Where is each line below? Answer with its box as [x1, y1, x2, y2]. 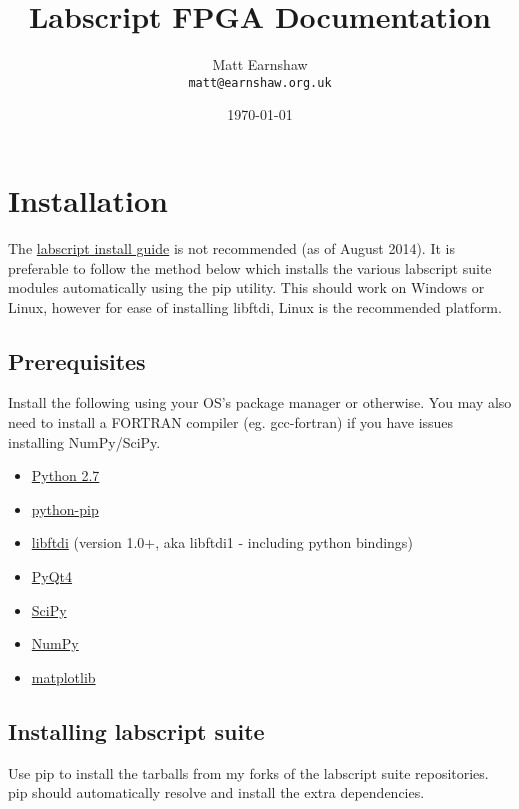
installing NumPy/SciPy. [8, 431, 161, 452]
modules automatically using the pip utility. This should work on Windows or [8, 277, 485, 298]
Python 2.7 [31, 465, 100, 486]
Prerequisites [8, 345, 146, 376]
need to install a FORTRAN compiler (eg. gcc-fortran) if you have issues [8, 412, 454, 433]
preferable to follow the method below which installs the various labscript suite [8, 257, 492, 278]
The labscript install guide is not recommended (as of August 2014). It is [8, 237, 455, 258]
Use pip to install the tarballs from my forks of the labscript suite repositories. [8, 762, 489, 783]
